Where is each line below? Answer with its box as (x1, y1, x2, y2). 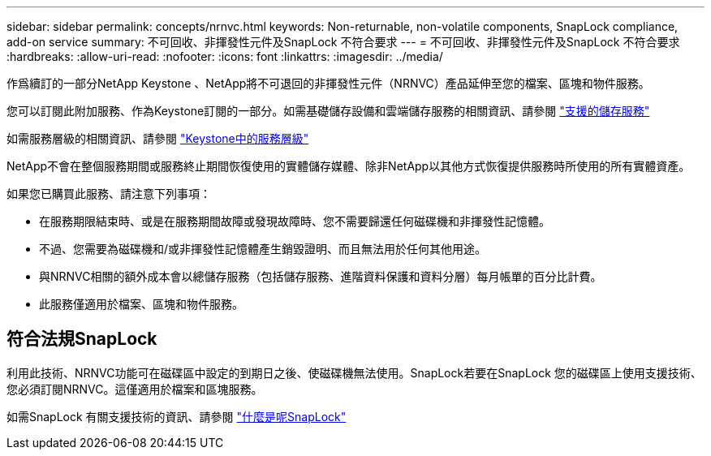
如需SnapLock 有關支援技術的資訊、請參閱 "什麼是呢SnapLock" (6, 409, 347, 424)
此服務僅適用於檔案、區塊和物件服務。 (39, 297, 243, 311)
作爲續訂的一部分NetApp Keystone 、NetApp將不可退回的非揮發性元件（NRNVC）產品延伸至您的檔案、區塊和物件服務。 (6, 76, 650, 90)
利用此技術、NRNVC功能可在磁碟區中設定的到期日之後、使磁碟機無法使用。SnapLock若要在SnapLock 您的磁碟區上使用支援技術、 (6, 365, 702, 380)
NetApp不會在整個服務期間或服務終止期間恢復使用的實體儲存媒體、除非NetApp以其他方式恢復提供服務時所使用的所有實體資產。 (6, 159, 691, 173)
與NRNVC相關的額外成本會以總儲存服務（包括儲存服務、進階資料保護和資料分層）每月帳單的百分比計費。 (39, 269, 602, 283)
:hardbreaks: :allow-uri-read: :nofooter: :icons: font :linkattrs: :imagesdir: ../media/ (6, 49, 443, 63)
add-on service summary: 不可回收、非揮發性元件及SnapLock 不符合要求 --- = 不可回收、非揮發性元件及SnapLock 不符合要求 (6, 35, 680, 49)
